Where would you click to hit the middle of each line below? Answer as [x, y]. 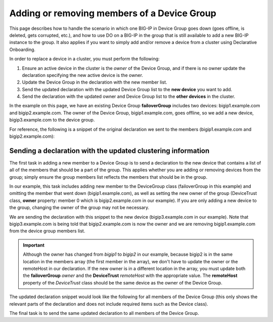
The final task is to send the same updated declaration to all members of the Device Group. [104, 313]
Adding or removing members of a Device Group [113, 13]
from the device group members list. [47, 231]
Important [34, 245]
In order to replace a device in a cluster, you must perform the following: [84, 59]
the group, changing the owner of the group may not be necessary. [79, 208]
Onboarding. [22, 49]
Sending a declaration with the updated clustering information [109, 151]
